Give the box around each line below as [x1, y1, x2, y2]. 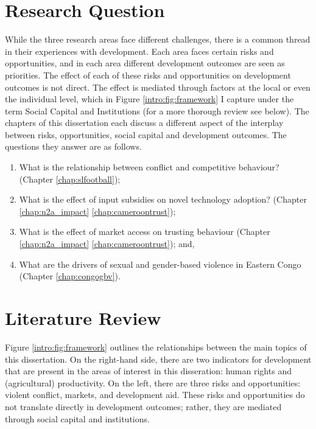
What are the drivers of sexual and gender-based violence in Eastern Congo [19, 257, 301, 270]
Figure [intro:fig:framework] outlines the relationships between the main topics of [5, 340, 307, 353]
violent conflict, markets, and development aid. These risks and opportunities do [5, 388, 305, 401]
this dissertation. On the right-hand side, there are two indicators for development [5, 352, 312, 365]
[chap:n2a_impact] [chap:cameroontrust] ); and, [19, 237, 195, 250]
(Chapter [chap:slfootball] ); [19, 172, 121, 185]
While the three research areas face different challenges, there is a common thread [5, 33, 311, 46]
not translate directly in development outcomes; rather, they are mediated [5, 400, 282, 413]
